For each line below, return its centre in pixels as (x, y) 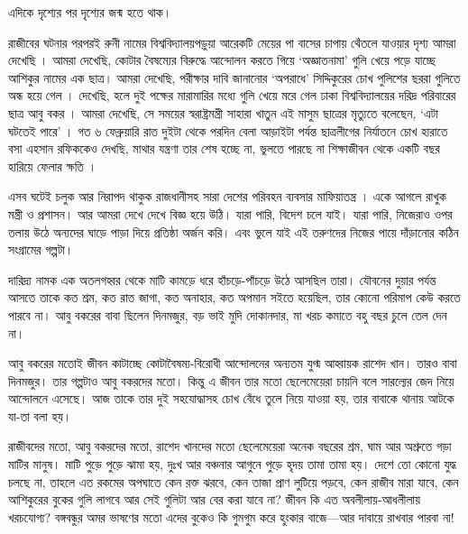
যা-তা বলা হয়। (40, 415)
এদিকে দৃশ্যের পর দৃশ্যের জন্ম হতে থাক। (90, 12)
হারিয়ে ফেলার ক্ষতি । (53, 166)
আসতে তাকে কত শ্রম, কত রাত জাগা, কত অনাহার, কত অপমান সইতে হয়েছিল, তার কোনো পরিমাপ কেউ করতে (234, 297)
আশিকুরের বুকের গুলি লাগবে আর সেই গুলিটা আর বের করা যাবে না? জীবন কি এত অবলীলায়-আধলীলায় (215, 499)
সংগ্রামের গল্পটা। (41, 249)
